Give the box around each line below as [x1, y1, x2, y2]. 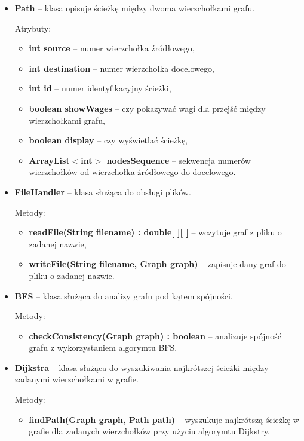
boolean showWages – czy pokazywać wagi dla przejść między [29, 102, 266, 114]
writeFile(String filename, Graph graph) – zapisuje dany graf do [29, 258, 286, 270]
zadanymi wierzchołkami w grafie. [14, 373, 139, 385]
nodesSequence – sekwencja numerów [106, 154, 251, 166]
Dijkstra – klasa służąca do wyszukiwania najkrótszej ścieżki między [14, 361, 269, 373]
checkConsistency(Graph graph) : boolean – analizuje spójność [29, 329, 281, 342]
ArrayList [29, 154, 70, 166]
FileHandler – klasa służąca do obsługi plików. [14, 185, 191, 198]
